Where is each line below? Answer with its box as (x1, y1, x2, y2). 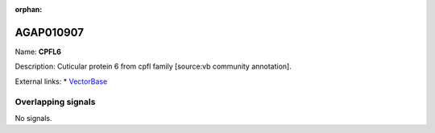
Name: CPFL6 (14, 47, 62, 56)
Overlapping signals (14, 97, 96, 108)
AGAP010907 (14, 25, 85, 39)
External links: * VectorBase (14, 77, 108, 86)
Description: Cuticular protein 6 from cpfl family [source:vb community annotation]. (14, 61, 292, 72)
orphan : (14, 5, 43, 14)
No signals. (14, 113, 52, 123)
